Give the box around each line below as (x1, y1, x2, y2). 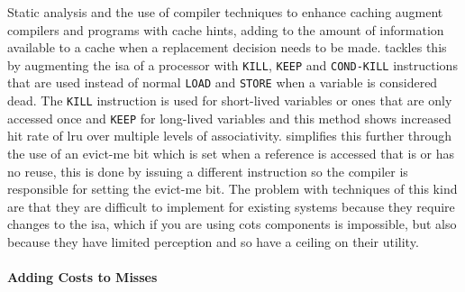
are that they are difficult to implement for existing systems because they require (7, 196, 455, 215)
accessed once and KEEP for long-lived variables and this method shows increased (7, 108, 451, 127)
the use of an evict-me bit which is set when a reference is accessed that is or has (7, 144, 455, 162)
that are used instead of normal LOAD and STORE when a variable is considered (7, 73, 438, 92)
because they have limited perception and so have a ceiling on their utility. (7, 232, 419, 251)
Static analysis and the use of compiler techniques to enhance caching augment (7, 3, 443, 21)
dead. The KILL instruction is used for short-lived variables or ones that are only (7, 91, 452, 110)
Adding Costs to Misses (7, 268, 158, 287)
